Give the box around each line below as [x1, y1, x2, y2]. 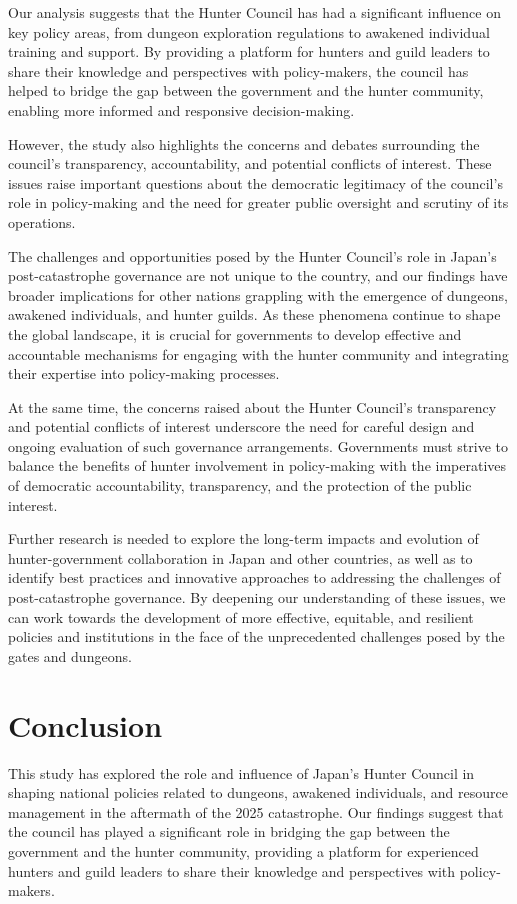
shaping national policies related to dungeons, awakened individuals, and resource [8, 782, 508, 803]
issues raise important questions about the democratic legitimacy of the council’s [8, 172, 503, 193]
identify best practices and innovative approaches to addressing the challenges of [8, 567, 501, 588]
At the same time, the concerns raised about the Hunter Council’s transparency [8, 396, 497, 417]
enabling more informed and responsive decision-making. [8, 99, 355, 120]
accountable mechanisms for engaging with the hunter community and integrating [8, 343, 509, 364]
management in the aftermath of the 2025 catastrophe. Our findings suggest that [8, 801, 504, 822]
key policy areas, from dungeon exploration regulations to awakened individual [8, 21, 490, 42]
